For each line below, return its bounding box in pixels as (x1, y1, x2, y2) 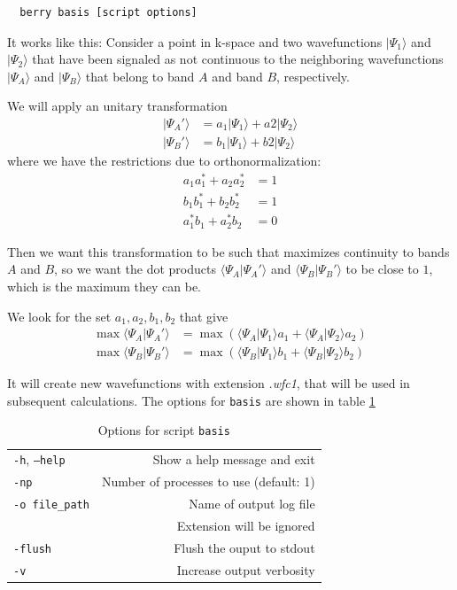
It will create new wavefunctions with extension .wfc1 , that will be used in (7, 374, 410, 392)
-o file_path (13, 499, 89, 512)
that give (179, 307, 228, 325)
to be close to (345, 260, 419, 278)
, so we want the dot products (54, 260, 216, 278)
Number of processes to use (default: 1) (101, 472, 315, 491)
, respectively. (276, 66, 350, 85)
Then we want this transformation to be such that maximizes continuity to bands (7, 242, 450, 260)
